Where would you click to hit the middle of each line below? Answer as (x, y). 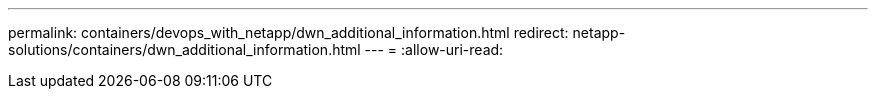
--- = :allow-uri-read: (434, 49)
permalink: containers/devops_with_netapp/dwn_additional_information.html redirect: (288, 32)
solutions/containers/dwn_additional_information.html (184, 49)
